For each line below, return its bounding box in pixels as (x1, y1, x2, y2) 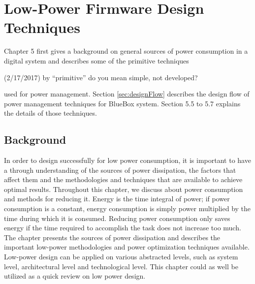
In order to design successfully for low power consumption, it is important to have (4, 155, 251, 165)
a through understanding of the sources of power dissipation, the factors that (4, 164, 236, 175)
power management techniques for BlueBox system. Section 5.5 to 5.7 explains (4, 98, 241, 108)
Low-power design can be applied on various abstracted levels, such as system (4, 252, 238, 262)
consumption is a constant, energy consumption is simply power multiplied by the (4, 203, 251, 214)
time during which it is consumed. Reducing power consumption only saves (4, 213, 230, 223)
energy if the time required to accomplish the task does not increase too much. (4, 222, 241, 233)
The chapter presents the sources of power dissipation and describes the (4, 232, 221, 242)
